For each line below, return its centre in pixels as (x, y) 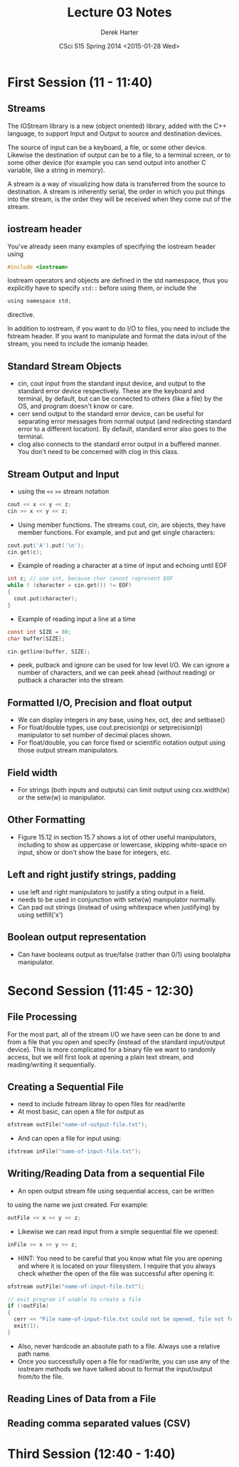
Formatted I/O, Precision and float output (100, 703)
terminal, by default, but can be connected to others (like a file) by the (120, 399)
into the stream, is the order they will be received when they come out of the (119, 199)
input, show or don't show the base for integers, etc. (95, 852)
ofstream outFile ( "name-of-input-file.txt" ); (76, 1286)
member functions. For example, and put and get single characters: (116, 532)
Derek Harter (119, 32)
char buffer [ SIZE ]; (36, 639)
